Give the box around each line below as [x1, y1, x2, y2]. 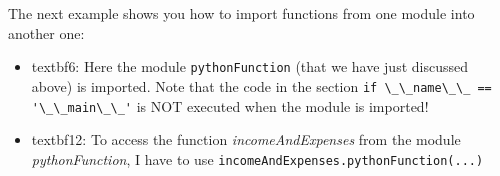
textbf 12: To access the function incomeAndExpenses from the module [31, 129, 461, 150]
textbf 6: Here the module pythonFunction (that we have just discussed [31, 56, 468, 77]
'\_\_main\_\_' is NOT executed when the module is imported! [31, 95, 429, 116]
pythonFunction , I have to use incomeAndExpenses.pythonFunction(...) [31, 148, 484, 169]
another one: [8, 22, 85, 43]
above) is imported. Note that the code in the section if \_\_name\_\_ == [31, 75, 492, 96]
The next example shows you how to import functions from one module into [8, 3, 475, 23]
